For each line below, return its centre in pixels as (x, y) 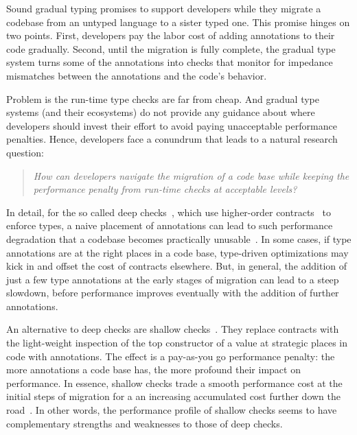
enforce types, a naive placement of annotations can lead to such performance (170, 225)
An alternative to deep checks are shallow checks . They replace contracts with (173, 329)
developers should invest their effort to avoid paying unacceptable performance (172, 125)
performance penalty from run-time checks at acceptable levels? (165, 189)
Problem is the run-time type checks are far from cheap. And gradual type (163, 98)
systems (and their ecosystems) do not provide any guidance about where (161, 112)
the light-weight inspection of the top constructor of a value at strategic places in (177, 343)
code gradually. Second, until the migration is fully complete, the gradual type (171, 48)
